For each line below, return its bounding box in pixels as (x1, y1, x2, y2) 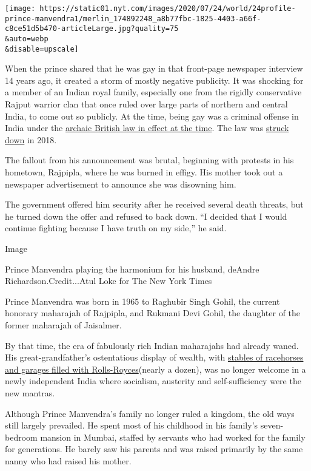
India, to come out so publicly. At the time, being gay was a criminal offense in (5, 109, 299, 122)
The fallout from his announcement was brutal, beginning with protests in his (5, 154, 294, 166)
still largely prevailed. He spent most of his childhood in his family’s (5, 419, 258, 432)
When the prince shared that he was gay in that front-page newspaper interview (5, 62, 303, 75)
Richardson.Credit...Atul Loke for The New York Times (5, 274, 212, 287)
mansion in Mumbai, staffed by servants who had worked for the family (40, 430, 306, 443)
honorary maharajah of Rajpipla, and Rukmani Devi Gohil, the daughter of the (5, 307, 301, 319)
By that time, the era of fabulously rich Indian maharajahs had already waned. (5, 339, 299, 351)
